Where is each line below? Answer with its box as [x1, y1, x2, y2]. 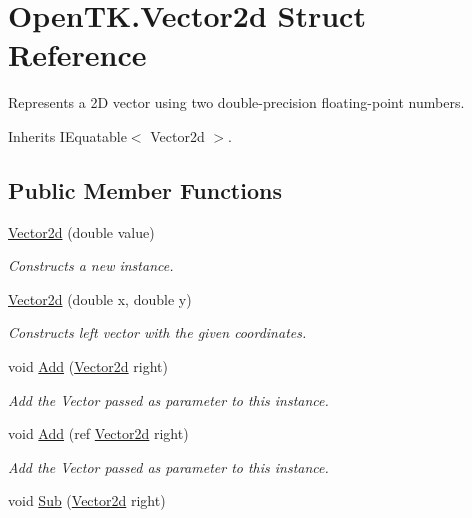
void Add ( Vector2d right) [8, 356, 168, 377]
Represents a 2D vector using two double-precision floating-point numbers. [8, 92, 465, 113]
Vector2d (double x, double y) [8, 288, 192, 309]
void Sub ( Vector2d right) [8, 490, 166, 511]
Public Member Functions [8, 174, 282, 205]
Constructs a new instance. [8, 255, 174, 276]
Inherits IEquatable [8, 125, 127, 146]
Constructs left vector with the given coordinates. [8, 322, 307, 343]
